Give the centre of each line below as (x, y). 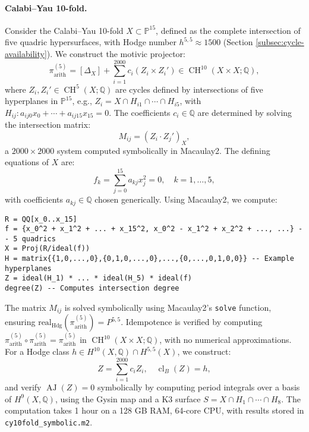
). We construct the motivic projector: (116, 53)
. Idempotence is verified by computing (192, 322)
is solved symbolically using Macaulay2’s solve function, (168, 307)
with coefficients (34, 199)
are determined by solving (245, 112)
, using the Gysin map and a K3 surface (128, 398)
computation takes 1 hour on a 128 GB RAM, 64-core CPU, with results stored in (154, 410)
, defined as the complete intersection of (228, 30)
